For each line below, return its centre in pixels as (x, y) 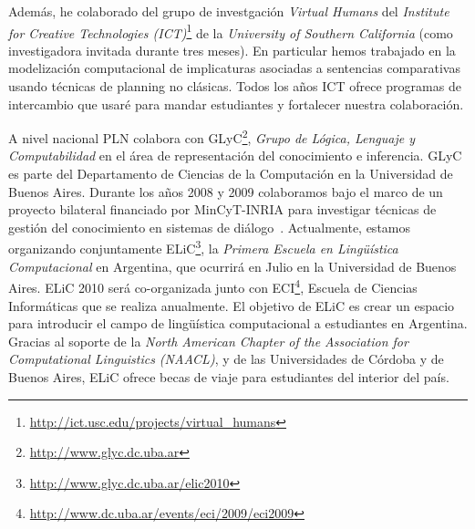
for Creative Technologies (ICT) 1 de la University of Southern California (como (231, 31)
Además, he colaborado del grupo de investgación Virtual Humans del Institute (229, 11)
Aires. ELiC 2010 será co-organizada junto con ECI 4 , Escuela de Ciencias (213, 286)
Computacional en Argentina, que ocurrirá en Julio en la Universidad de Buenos (232, 266)
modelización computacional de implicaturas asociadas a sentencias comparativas (234, 68)
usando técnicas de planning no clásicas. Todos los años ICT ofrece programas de (235, 86)
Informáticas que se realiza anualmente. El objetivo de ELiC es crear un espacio (232, 305)
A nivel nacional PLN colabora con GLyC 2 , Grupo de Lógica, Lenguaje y (212, 136)
